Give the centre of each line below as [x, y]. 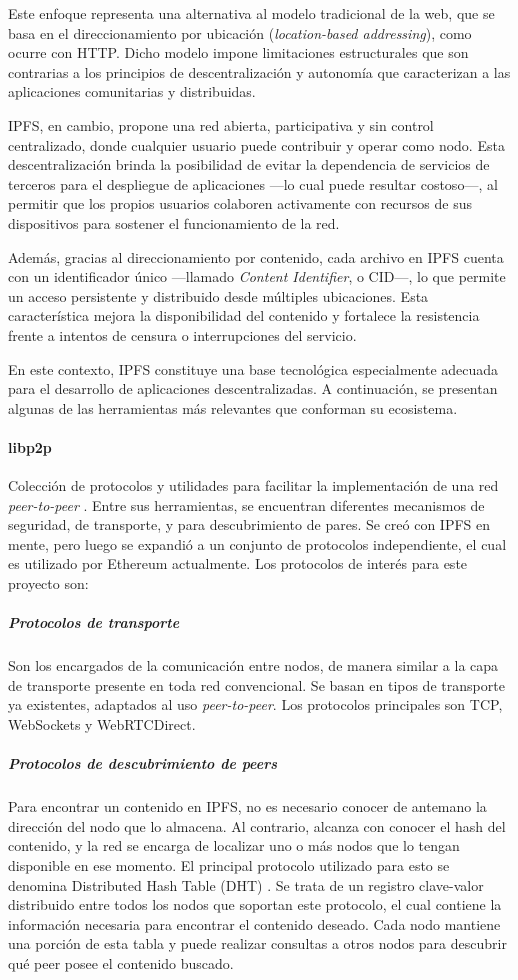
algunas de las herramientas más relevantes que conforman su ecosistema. [233, 407]
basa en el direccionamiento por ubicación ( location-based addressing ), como [240, 32]
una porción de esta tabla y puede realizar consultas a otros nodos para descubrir [257, 943]
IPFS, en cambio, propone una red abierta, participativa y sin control [221, 124]
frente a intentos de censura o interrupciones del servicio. [182, 334]
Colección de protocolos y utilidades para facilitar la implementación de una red [253, 485]
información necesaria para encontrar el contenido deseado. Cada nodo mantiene [254, 923]
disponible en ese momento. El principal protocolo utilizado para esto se [229, 864]
